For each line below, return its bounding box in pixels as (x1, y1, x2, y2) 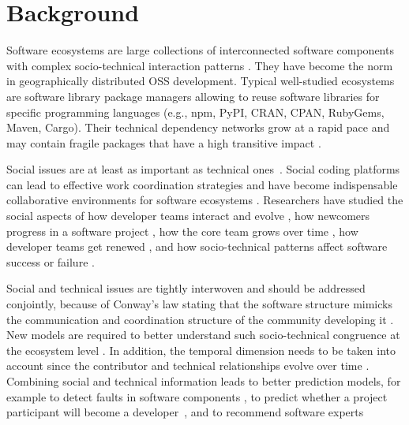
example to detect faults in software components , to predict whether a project (6, 388, 388, 404)
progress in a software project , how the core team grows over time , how (6, 222, 358, 239)
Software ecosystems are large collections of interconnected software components (6, 42, 394, 58)
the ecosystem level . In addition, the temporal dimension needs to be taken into (6, 341, 396, 358)
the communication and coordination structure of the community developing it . (6, 311, 394, 327)
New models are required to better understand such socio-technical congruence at (6, 326, 400, 343)
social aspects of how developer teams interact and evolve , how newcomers (6, 207, 370, 224)
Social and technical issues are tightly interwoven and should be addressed (6, 280, 366, 296)
